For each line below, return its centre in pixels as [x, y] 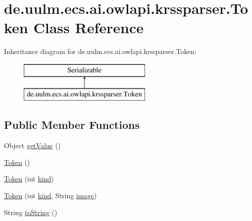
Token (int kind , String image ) [50, 195]
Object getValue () [32, 145]
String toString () [31, 212]
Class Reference [88, 28]
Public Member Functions [72, 125]
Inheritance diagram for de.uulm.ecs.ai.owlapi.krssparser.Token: [100, 51]
